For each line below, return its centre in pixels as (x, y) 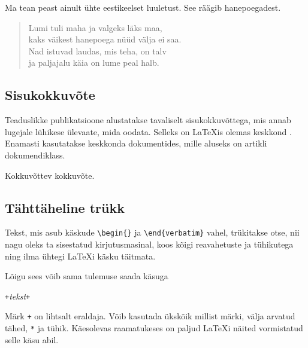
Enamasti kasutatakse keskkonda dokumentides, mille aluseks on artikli (136, 143)
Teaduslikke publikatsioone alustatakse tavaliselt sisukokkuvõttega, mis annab (148, 120)
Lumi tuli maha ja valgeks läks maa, (95, 27)
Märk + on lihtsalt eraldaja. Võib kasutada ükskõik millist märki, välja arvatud (150, 316)
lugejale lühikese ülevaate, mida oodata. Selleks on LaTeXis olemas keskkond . (148, 131)
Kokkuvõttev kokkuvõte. (50, 175)
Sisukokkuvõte (50, 95)
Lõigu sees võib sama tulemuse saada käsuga (87, 276)
